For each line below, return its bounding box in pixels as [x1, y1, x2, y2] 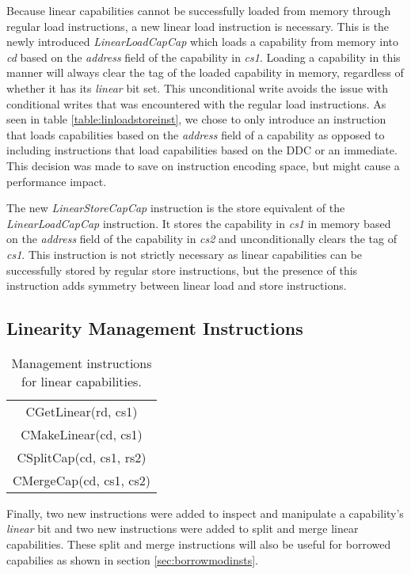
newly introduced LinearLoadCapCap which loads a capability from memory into [6, 33, 399, 50]
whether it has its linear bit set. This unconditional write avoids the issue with [6, 79, 388, 96]
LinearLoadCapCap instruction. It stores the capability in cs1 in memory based [6, 215, 391, 231]
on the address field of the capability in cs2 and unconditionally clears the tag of [6, 230, 398, 247]
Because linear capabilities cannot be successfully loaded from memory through [6, 2, 391, 18]
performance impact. [6, 173, 107, 189]
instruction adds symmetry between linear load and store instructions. [6, 277, 347, 294]
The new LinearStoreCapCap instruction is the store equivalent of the [6, 200, 345, 216]
